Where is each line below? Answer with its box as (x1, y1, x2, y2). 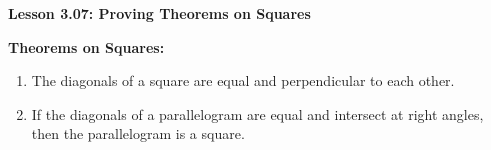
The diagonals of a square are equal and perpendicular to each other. (31, 70, 455, 91)
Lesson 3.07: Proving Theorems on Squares (8, 3, 311, 23)
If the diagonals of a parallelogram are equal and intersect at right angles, (31, 103, 484, 124)
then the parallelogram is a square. (31, 123, 245, 144)
